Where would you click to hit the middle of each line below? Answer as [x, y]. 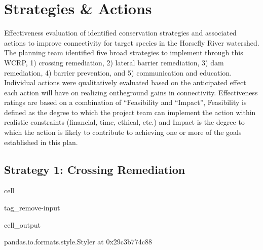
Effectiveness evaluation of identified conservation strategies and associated [120, 33]
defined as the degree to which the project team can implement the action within [130, 112]
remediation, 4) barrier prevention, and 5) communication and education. [118, 72]
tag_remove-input [32, 208]
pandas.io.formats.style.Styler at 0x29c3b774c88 [78, 242]
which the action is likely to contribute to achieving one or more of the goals [123, 132]
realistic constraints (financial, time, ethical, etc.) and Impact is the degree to [124, 122]
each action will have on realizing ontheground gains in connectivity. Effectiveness [131, 92]
